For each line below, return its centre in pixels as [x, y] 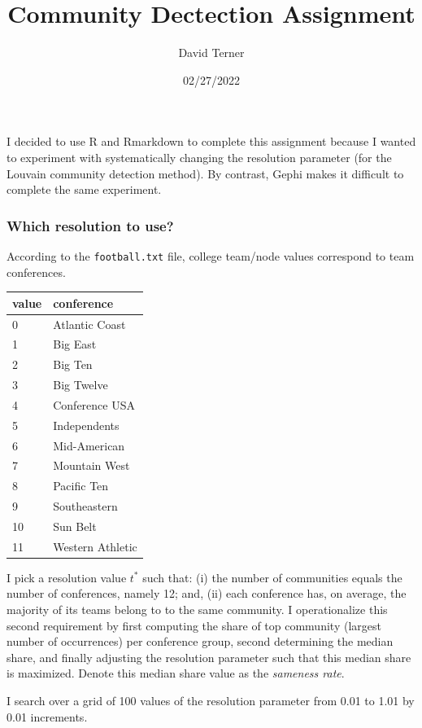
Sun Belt [75, 526]
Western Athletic [95, 546]
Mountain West [91, 465]
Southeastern [85, 506]
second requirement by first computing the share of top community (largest [194, 625]
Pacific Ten [81, 486]
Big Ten [73, 364]
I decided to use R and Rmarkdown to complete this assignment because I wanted [211, 141]
